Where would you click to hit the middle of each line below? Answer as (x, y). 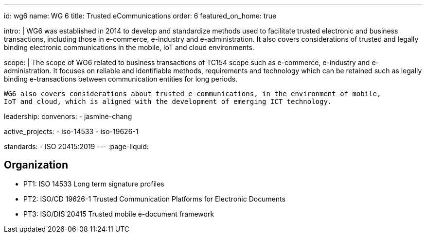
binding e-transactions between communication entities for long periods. (121, 79)
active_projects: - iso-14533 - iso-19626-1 (71, 131)
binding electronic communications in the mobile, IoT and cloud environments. (129, 47)
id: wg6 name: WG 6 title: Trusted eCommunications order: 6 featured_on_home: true (140, 16)
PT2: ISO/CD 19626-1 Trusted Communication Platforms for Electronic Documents (154, 199)
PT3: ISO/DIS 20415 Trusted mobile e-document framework (119, 214)
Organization (36, 165)
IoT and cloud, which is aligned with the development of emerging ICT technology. (168, 102)
